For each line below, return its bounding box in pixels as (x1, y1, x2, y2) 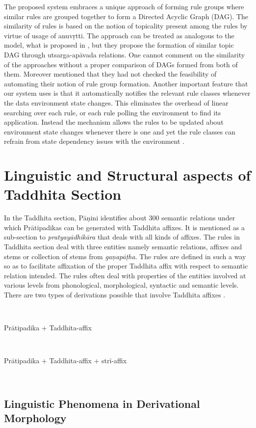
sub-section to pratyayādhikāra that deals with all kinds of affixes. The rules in (4, 232, 240, 242)
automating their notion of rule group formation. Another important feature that (4, 78, 248, 88)
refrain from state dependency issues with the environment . (4, 136, 184, 146)
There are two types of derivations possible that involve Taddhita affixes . (4, 289, 226, 299)
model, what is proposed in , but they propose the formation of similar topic (4, 40, 234, 50)
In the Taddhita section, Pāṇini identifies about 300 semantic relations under (4, 213, 235, 223)
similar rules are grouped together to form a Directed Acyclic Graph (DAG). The (4, 11, 249, 21)
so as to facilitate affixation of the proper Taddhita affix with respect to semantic (4, 261, 248, 271)
